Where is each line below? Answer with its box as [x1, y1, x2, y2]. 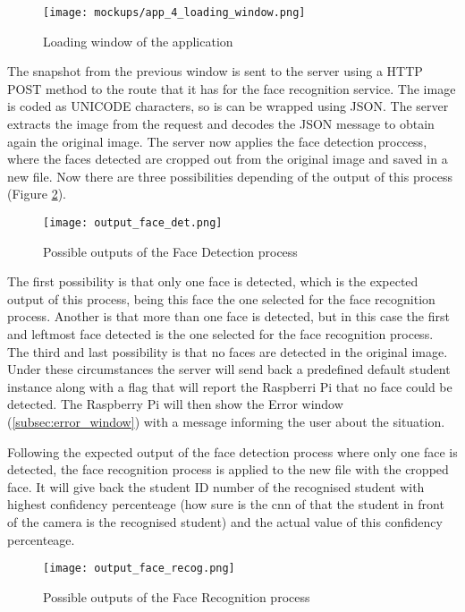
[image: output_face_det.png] [43, 217, 223, 229]
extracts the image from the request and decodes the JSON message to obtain [7, 115, 435, 133]
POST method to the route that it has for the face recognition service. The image [7, 79, 456, 98]
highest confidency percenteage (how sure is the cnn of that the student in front [7, 495, 444, 514]
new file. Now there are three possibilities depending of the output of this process [7, 166, 453, 185]
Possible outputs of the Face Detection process [43, 242, 298, 260]
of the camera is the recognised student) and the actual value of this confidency [7, 512, 443, 531]
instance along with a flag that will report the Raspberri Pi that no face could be [7, 377, 452, 395]
